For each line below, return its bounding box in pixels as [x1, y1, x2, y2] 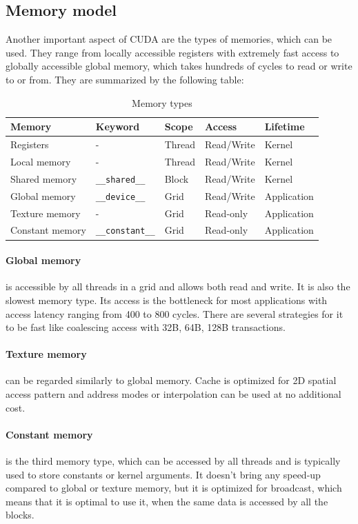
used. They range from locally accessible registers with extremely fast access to [6, 45, 339, 59]
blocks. [6, 507, 34, 522]
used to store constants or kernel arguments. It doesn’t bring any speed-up [6, 467, 321, 481]
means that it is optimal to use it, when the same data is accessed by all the [6, 494, 328, 508]
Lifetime [264, 119, 305, 134]
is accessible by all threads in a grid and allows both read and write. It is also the [6, 279, 350, 294]
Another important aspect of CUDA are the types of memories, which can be [6, 32, 332, 46]
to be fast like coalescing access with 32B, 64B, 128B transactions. [6, 320, 286, 334]
